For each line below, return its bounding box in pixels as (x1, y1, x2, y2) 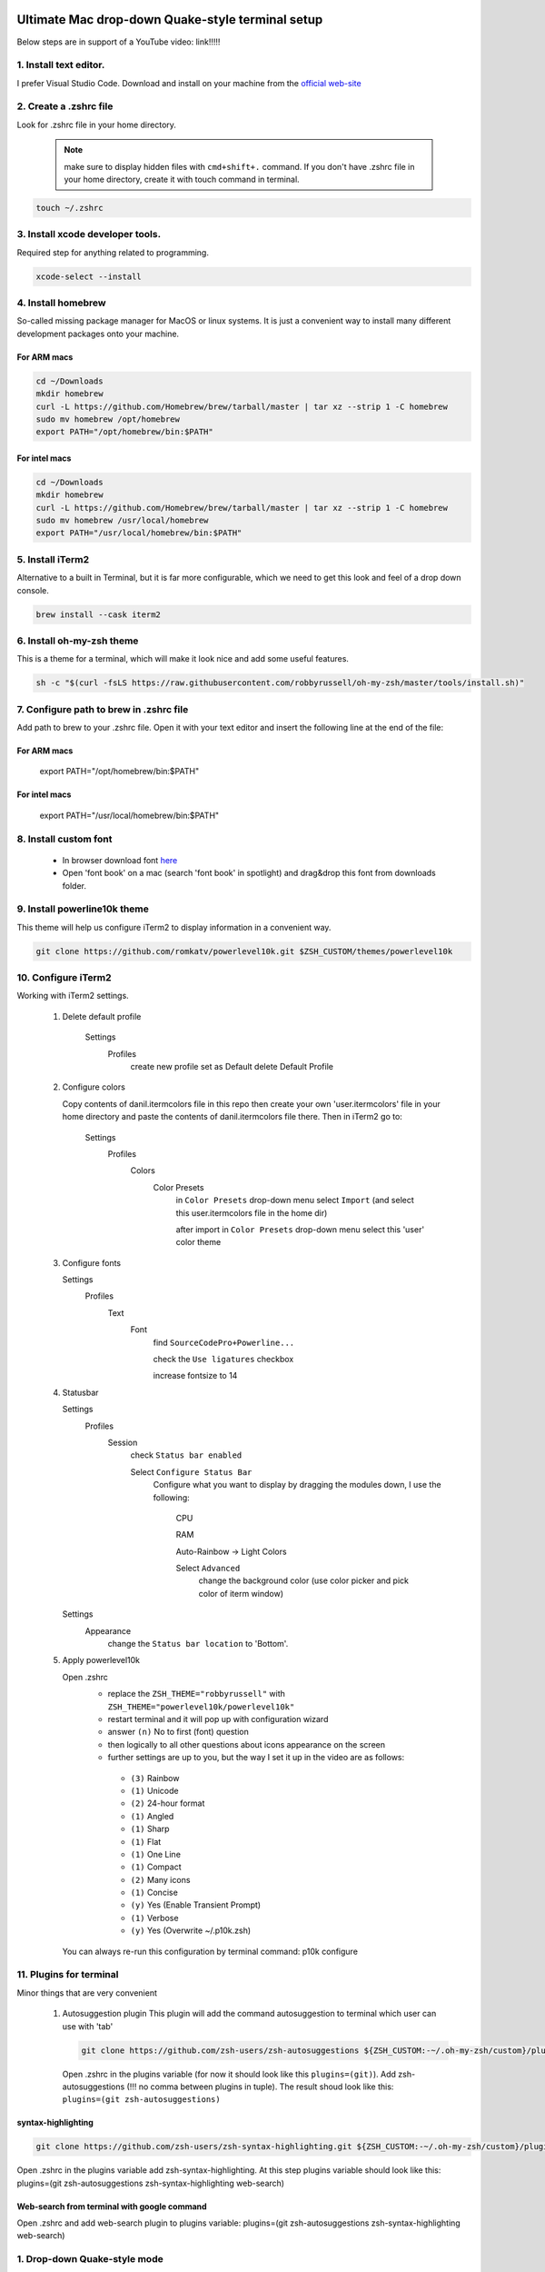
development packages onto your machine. (16, 328, 180, 339)
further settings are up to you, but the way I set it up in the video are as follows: (107, 1752, 405, 1763)
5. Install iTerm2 (16, 553, 90, 565)
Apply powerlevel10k (62, 1655, 141, 1666)
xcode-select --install (35, 271, 143, 282)
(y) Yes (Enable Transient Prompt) (130, 1899, 262, 1910)
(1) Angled (130, 1810, 174, 1821)
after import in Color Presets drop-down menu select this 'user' (175, 1223, 425, 1235)
